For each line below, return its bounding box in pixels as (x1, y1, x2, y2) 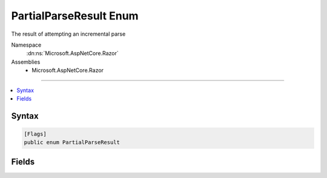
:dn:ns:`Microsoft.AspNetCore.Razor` (26, 50, 119, 57)
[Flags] (24, 130, 47, 137)
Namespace (11, 41, 42, 48)
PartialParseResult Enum (11, 9, 139, 22)
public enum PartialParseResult (24, 139, 121, 146)
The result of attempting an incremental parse (11, 30, 126, 38)
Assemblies (11, 58, 41, 65)
